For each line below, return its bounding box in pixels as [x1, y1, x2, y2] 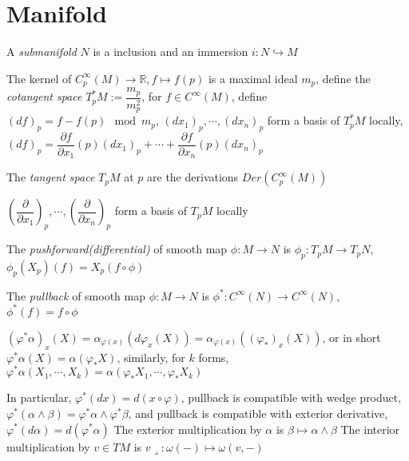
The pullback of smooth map [6, 287, 145, 304]
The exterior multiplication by [113, 420, 262, 437]
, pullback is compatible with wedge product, [181, 389, 402, 406]
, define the [316, 70, 371, 86]
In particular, [6, 389, 72, 406]
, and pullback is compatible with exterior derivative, [128, 404, 388, 421]
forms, [198, 348, 229, 365]
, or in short [322, 328, 381, 345]
